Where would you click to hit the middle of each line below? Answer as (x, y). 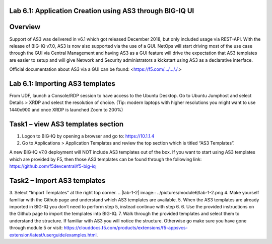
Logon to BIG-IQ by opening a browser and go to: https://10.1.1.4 (88, 136)
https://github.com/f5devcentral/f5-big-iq (52, 166)
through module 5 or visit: (36, 228)
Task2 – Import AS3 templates (57, 181)
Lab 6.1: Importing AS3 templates (62, 84)
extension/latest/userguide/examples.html (53, 235)
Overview (25, 27)
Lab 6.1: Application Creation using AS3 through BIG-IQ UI (102, 11)
